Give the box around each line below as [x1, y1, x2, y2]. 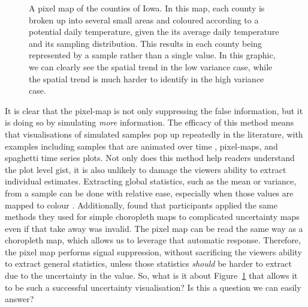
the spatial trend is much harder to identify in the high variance [29, 72, 264, 85]
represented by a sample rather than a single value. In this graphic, [29, 49, 276, 61]
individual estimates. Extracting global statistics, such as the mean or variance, [5, 175, 297, 187]
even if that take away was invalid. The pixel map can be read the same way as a [5, 222, 303, 234]
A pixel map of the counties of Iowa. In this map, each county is [29, 2, 265, 14]
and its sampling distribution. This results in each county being [29, 37, 262, 49]
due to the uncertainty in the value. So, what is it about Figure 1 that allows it [5, 269, 298, 282]
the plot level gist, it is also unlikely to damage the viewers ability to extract [5, 163, 286, 175]
